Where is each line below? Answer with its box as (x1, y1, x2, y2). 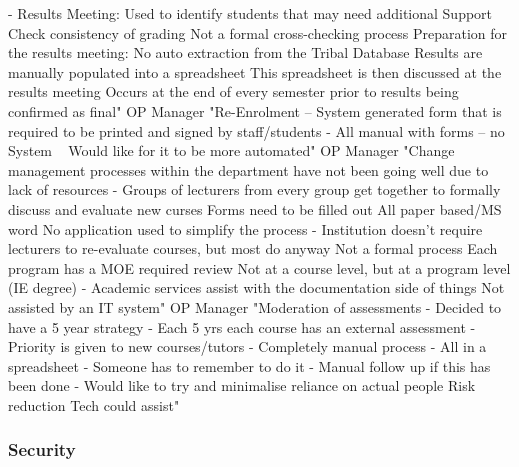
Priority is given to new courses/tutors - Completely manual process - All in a (8, 336, 487, 357)
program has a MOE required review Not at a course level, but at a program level (8, 257, 511, 278)
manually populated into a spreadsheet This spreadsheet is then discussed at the (8, 61, 502, 82)
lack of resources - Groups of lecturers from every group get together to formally (8, 179, 501, 200)
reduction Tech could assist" (8, 394, 180, 415)
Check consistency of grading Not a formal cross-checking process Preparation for (8, 22, 508, 43)
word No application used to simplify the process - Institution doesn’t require (8, 218, 483, 239)
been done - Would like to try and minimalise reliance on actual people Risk (8, 375, 476, 396)
